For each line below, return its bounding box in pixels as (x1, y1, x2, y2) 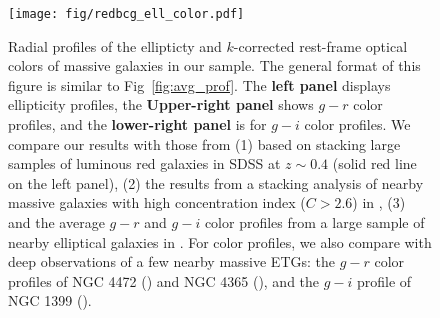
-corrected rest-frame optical (233, 35, 408, 56)
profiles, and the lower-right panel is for (8, 114, 267, 135)
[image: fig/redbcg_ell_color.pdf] (8, 7, 245, 21)
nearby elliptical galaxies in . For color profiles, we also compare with (8, 231, 432, 252)
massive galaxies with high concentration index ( (8, 192, 306, 213)
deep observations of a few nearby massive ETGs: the (8, 251, 335, 272)
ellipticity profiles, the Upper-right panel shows (8, 94, 314, 115)
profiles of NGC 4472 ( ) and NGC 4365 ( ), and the (8, 270, 320, 291)
